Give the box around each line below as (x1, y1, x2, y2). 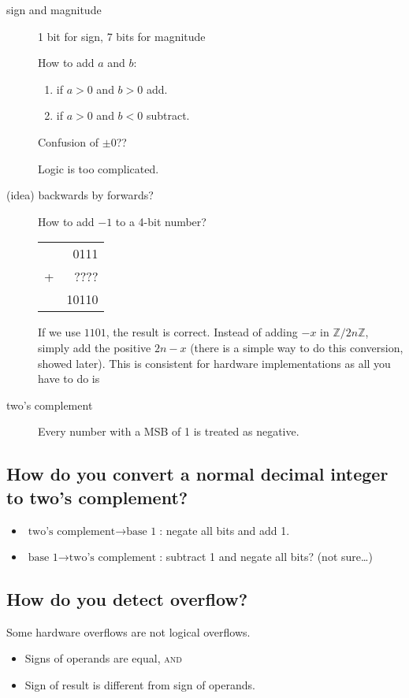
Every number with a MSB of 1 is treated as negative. (38, 423, 299, 440)
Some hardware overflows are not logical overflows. (6, 623, 251, 640)
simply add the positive (38, 339, 151, 355)
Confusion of (38, 133, 99, 150)
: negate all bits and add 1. (159, 522, 290, 538)
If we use (38, 324, 81, 340)
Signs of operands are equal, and (24, 650, 182, 666)
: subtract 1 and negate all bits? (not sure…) (159, 548, 373, 565)
